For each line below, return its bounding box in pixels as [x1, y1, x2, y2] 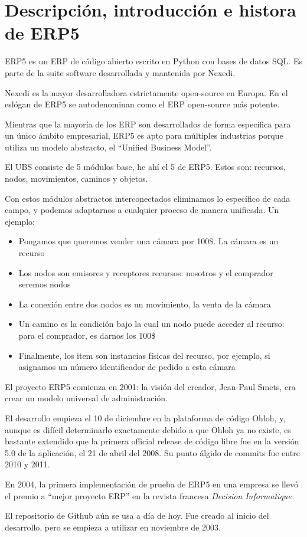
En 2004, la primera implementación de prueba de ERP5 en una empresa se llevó [5, 477, 298, 490]
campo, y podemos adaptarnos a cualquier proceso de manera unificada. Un [5, 204, 279, 216]
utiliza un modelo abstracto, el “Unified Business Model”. [5, 140, 212, 153]
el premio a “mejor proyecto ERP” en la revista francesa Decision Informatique [5, 489, 292, 502]
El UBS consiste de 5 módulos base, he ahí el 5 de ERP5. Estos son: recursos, [5, 161, 286, 173]
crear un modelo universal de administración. [5, 392, 168, 404]
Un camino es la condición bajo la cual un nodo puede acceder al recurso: [18, 317, 285, 330]
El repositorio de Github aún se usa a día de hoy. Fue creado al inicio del [5, 509, 269, 522]
